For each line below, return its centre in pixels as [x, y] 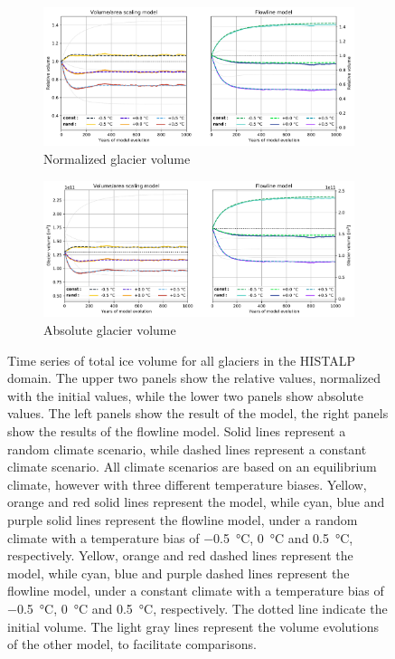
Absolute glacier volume [110, 330]
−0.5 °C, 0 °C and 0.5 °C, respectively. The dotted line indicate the [197, 608]
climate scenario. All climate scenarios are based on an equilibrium [192, 467]
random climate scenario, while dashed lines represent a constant [187, 449]
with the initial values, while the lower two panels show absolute [185, 395]
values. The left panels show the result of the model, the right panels [198, 413]
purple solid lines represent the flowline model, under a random [183, 520]
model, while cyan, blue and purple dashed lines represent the [179, 573]
